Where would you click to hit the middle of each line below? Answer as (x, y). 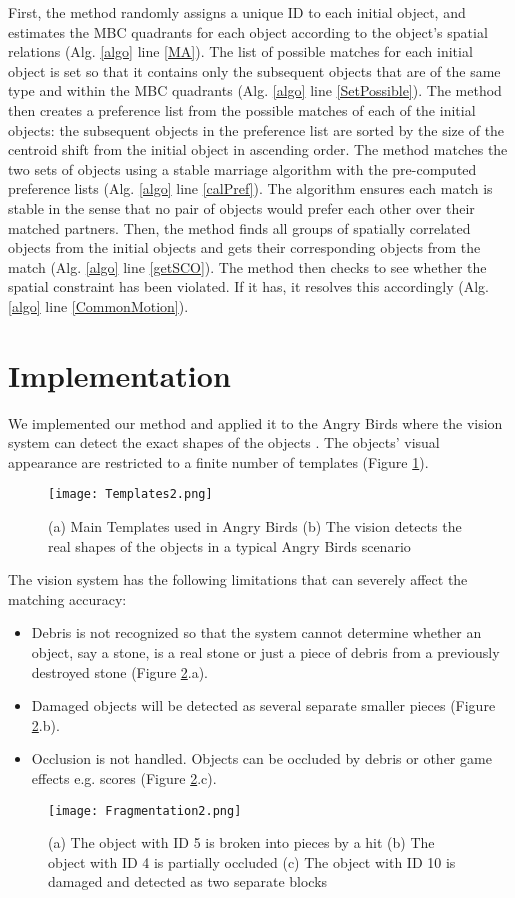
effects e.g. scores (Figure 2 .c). (124, 778)
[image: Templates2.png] (130, 494)
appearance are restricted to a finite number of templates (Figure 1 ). (218, 461)
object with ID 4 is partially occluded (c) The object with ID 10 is (252, 861)
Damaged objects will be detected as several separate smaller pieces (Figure (263, 705)
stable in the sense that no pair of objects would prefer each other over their (241, 207)
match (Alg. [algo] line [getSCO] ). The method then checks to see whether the (247, 266)
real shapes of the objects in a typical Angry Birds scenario (229, 545)
